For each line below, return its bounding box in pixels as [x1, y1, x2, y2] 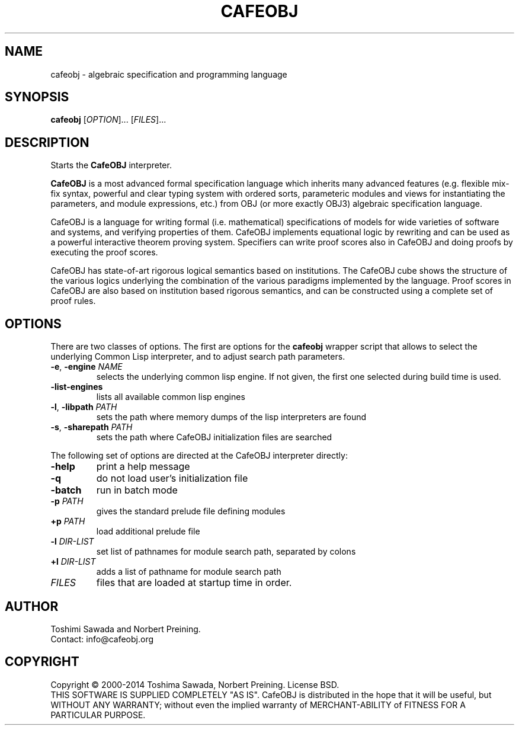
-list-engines [50, 382, 103, 392]
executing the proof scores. [50, 247, 158, 258]
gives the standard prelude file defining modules [96, 506, 286, 517]
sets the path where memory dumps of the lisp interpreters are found [96, 412, 367, 422]
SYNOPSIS [5, 89, 69, 105]
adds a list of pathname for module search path [96, 566, 281, 577]
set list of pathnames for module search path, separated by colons [96, 546, 356, 557]
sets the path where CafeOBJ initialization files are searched [96, 432, 332, 443]
